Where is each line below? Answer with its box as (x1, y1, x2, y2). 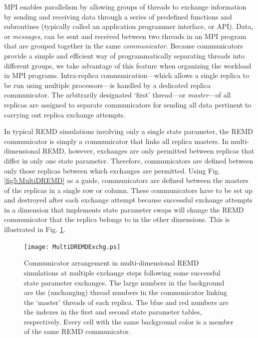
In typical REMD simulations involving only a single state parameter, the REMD (4, 126, 253, 136)
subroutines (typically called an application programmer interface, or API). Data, (4, 21, 254, 31)
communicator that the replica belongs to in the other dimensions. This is (4, 214, 230, 224)
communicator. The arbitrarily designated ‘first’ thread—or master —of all (4, 89, 231, 100)
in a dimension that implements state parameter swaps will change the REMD (4, 204, 244, 214)
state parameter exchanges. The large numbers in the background (24, 277, 225, 287)
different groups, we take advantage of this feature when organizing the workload (4, 60, 252, 70)
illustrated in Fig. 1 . (4, 224, 65, 234)
